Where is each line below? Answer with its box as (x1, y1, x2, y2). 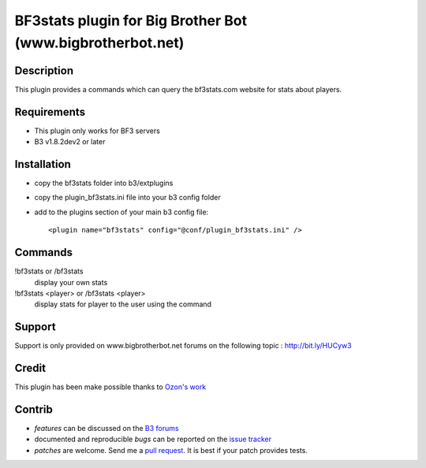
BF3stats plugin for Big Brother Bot (14, 12, 248, 29)
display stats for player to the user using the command (34, 299, 212, 309)
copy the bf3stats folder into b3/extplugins (34, 178, 174, 188)
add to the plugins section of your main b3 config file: (34, 207, 209, 217)
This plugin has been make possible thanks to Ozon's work (14, 382, 207, 392)
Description (14, 64, 74, 77)
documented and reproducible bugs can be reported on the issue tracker (34, 434, 272, 444)
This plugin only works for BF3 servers (34, 126, 161, 136)
